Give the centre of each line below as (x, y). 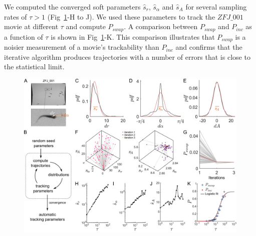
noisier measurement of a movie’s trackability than (82, 47)
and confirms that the (209, 47)
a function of (24, 36)
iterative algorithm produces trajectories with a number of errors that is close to (127, 56)
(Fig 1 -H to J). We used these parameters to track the (131, 16)
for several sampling (216, 7)
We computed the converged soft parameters (72, 7)
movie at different (31, 26)
